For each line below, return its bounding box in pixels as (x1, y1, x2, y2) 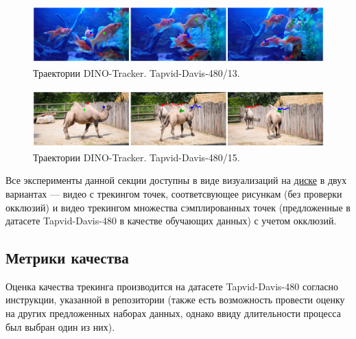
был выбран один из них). (5, 319, 115, 334)
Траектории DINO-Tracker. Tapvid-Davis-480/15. (33, 150, 240, 164)
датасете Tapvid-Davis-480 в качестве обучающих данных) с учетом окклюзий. (5, 213, 337, 228)
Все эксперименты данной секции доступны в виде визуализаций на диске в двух (5, 173, 347, 187)
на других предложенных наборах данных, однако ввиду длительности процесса (5, 306, 341, 320)
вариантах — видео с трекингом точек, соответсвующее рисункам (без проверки (5, 186, 342, 200)
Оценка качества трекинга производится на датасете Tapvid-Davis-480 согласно (5, 279, 339, 293)
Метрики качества (5, 247, 129, 268)
